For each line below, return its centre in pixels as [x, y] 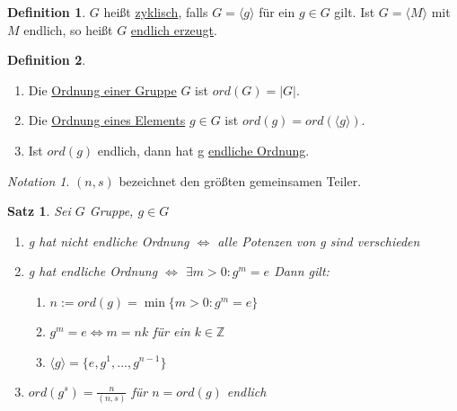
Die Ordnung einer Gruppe [102, 89]
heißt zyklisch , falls [156, 12]
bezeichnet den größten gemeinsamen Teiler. [240, 180]
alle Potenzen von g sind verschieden [319, 241]
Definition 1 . [47, 12]
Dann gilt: [302, 271]
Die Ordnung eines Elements [107, 120]
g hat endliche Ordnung [93, 271]
